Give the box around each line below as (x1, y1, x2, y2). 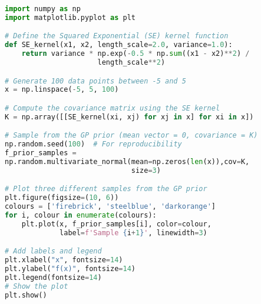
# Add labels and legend (5, 247, 102, 256)
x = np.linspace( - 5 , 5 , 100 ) (5, 85, 119, 94)
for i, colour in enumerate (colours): (5, 211, 157, 220)
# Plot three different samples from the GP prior (5, 185, 207, 193)
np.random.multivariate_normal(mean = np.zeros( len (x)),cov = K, (5, 158, 250, 166)
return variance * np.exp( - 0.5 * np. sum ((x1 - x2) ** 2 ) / (21, 49, 250, 58)
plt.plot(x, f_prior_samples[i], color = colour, (21, 219, 212, 228)
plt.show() (5, 290, 47, 299)
